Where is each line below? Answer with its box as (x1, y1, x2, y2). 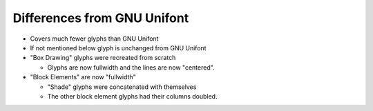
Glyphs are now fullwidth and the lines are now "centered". (47, 63, 215, 72)
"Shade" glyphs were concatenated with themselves (47, 83, 197, 91)
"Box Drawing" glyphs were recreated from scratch (30, 54, 176, 62)
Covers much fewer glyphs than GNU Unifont (30, 34, 159, 43)
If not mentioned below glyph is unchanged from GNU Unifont (30, 43, 207, 52)
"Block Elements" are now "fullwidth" (30, 73, 136, 81)
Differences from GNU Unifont (12, 10, 189, 26)
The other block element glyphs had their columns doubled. (47, 92, 218, 100)
